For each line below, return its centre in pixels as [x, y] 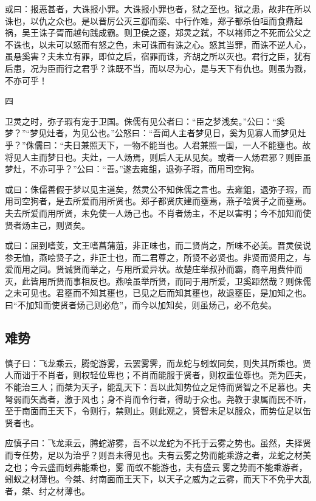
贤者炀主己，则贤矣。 [47, 225]
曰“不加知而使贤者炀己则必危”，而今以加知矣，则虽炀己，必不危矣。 [141, 305]
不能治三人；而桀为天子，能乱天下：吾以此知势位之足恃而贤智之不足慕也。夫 [158, 387]
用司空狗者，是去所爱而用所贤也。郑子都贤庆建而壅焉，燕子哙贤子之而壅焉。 [158, 201]
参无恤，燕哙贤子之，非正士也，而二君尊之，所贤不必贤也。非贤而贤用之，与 [158, 257]
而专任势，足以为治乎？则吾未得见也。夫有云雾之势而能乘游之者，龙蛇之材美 [158, 455]
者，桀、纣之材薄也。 [47, 490]
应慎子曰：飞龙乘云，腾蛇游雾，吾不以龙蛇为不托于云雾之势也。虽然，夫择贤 [158, 443]
